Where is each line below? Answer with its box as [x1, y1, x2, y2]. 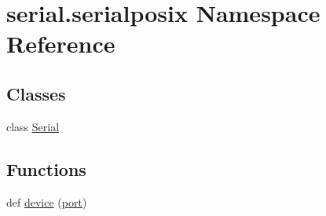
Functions [6, 156, 86, 181]
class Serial [6, 118, 60, 134]
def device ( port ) [6, 193, 87, 210]
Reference [6, 27, 115, 60]
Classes [6, 81, 66, 105]
